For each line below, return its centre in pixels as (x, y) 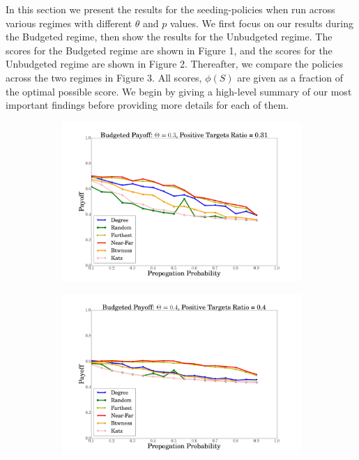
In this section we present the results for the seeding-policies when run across (170, 9)
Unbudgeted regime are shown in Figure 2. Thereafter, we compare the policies (174, 64)
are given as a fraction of (290, 77)
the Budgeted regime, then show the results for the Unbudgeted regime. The (169, 37)
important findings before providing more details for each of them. (147, 105)
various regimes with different (69, 23)
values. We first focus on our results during (262, 23)
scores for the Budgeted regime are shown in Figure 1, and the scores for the (169, 50)
